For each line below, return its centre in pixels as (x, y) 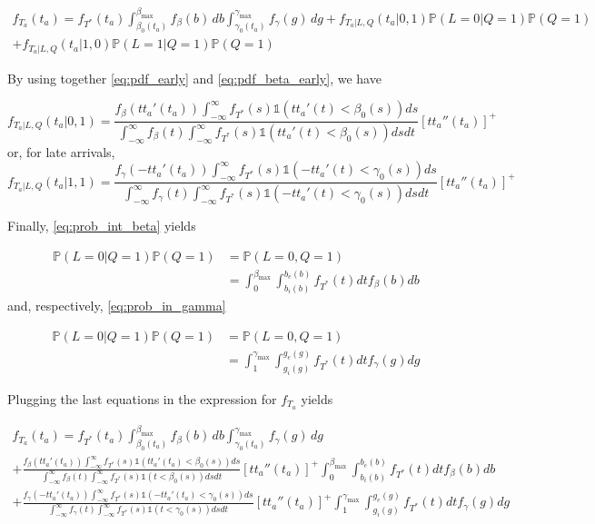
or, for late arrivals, (61, 151)
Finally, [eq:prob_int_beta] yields (102, 225)
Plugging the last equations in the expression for (142, 398)
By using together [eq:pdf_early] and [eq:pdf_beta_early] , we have (194, 78)
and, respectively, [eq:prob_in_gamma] (117, 305)
